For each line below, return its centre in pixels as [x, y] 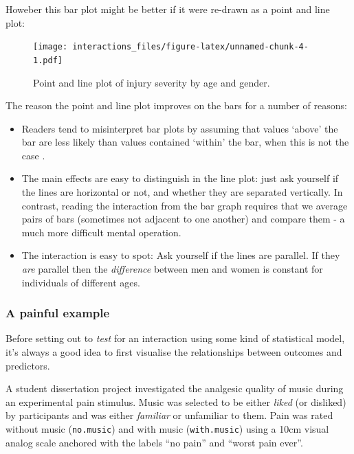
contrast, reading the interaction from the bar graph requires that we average [185, 205]
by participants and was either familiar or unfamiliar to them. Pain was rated [169, 415]
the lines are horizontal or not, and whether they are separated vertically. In [182, 192]
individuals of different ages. [81, 282]
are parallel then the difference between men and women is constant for [172, 269]
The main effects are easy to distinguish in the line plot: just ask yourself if [180, 178]
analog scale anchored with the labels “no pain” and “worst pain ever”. [154, 442]
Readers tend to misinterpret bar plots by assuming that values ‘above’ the [180, 128]
